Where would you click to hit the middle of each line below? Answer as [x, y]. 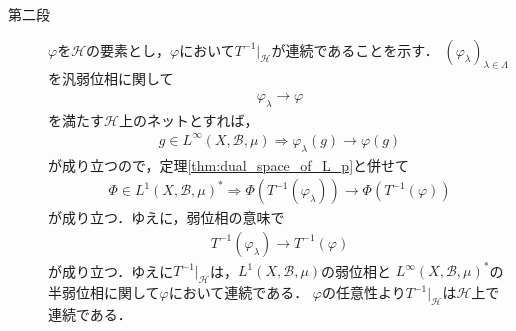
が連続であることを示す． [355, 49]
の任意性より [364, 292]
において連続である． [238, 292]
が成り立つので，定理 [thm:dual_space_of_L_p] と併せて [229, 164]
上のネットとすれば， [188, 119]
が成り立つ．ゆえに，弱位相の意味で [166, 217]
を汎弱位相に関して [111, 78]
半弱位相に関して [104, 292]
